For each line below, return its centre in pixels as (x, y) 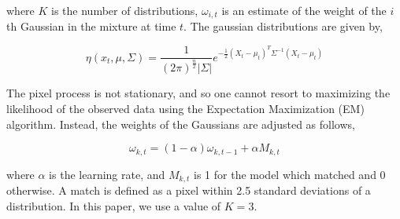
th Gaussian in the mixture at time (91, 26)
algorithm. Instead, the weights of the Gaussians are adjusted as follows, (181, 124)
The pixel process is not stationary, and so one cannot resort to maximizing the (198, 93)
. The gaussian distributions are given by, (283, 26)
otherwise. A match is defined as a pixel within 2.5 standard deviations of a (189, 190)
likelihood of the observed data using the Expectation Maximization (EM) (185, 108)
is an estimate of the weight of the (304, 10)
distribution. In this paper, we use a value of (114, 205)
